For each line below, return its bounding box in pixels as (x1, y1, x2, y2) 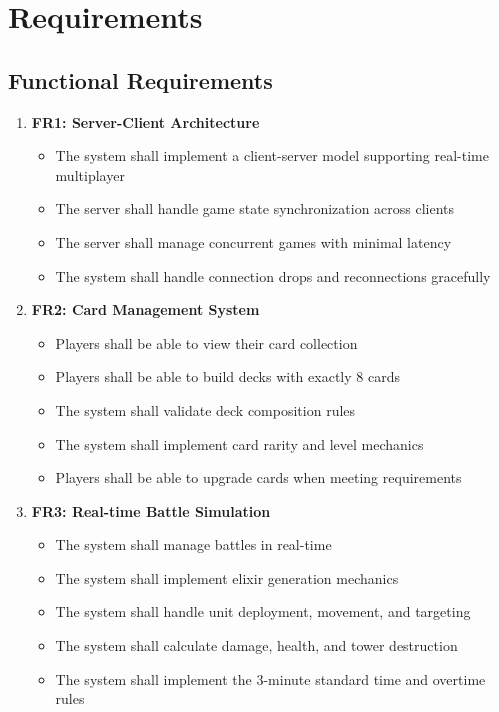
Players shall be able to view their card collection (55, 332, 358, 353)
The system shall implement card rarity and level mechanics (55, 433, 424, 454)
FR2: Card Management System (31, 299, 260, 320)
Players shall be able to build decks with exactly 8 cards (55, 366, 400, 387)
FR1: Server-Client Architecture (31, 111, 260, 132)
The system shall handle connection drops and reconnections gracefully (55, 265, 491, 286)
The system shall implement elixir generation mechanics (55, 567, 399, 588)
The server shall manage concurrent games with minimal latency (55, 231, 452, 252)
